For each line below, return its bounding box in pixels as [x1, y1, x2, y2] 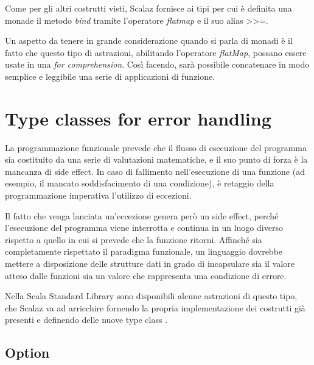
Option [5, 343, 50, 362]
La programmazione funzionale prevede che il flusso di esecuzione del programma [5, 141, 307, 154]
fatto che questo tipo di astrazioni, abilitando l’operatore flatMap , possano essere [5, 46, 307, 58]
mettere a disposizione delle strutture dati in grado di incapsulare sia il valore [5, 257, 295, 270]
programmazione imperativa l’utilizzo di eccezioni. [5, 189, 192, 202]
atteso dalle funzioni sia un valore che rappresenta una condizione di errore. [5, 269, 287, 282]
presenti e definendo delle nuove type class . [5, 313, 168, 326]
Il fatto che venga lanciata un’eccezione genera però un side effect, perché [5, 209, 279, 222]
